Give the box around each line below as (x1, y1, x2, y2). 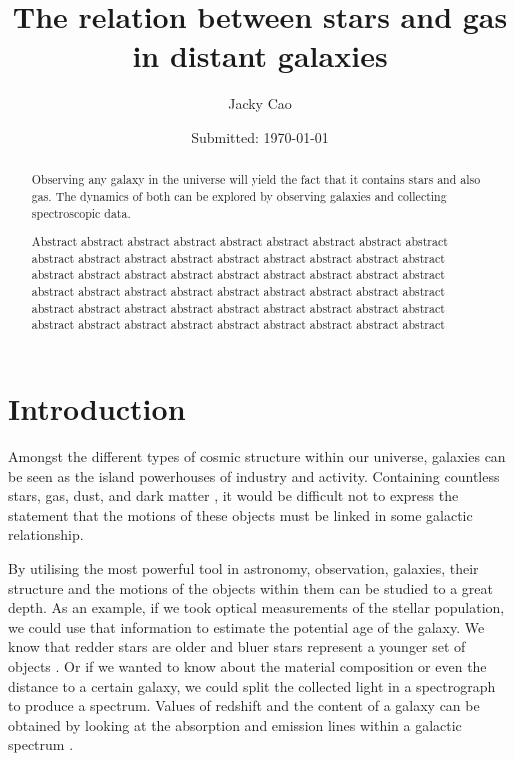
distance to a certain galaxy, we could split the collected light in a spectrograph (8, 675, 496, 696)
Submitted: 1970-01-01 (191, 126, 329, 147)
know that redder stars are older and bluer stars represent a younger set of (8, 636, 466, 657)
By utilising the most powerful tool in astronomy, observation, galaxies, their (8, 558, 479, 578)
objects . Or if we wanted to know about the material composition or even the (8, 655, 487, 676)
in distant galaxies (132, 35, 388, 76)
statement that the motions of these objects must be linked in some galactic (8, 504, 473, 525)
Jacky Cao (228, 93, 292, 114)
